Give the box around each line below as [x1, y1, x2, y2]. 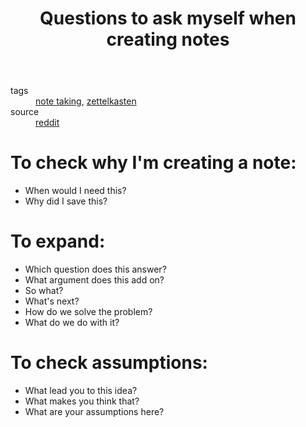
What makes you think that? [24, 395, 140, 407]
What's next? [24, 295, 80, 307]
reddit [35, 117, 60, 129]
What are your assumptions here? [24, 406, 165, 417]
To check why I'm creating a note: [10, 152, 297, 174]
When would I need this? [24, 185, 127, 197]
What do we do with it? [24, 317, 120, 329]
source [10, 106, 40, 118]
